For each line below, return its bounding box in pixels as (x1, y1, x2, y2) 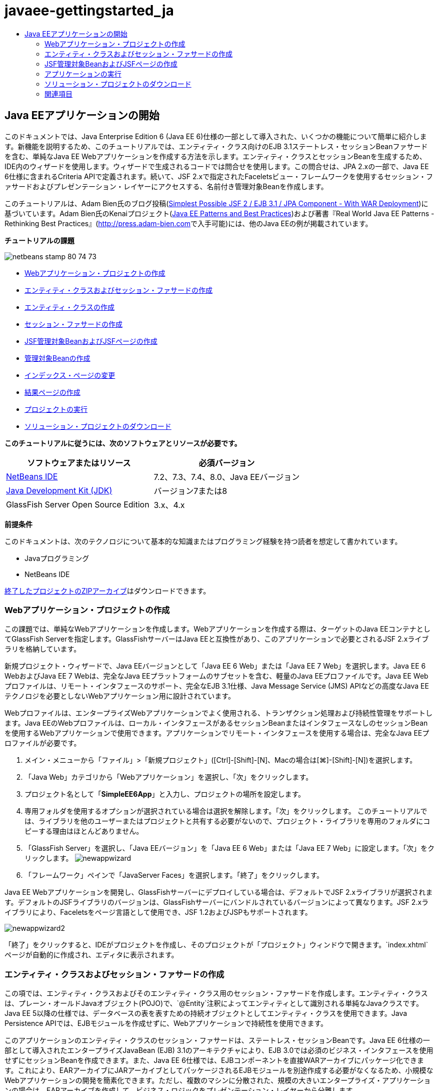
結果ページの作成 (24, 387, 80, 396)
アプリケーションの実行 (44, 69, 121, 78)
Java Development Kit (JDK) (6, 485, 112, 495)
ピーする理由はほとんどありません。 (24, 827, 143, 836)
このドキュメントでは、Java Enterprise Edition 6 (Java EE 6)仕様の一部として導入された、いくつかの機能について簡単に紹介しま (4, 132, 427, 141)
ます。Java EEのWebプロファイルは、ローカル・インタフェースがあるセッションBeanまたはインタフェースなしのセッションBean (4, 719, 428, 728)
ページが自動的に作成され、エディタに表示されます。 (4, 950, 178, 959)
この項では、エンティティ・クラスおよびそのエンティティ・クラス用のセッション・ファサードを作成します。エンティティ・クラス (4, 989, 428, 998)
